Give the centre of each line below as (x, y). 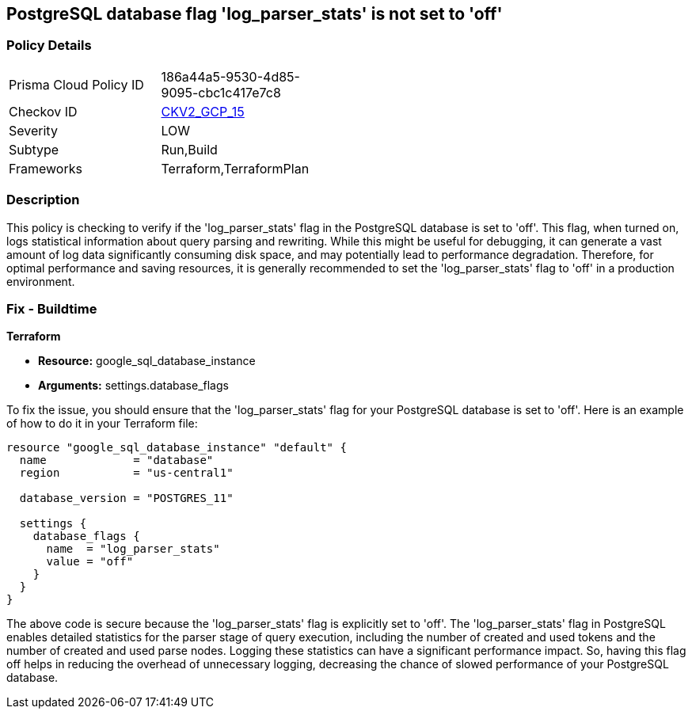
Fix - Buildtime (52, 308)
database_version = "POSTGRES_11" (126, 498)
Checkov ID (43, 111)
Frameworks (46, 168)
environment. (41, 281)
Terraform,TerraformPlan (235, 168)
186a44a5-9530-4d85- (230, 76)
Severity (33, 130)
